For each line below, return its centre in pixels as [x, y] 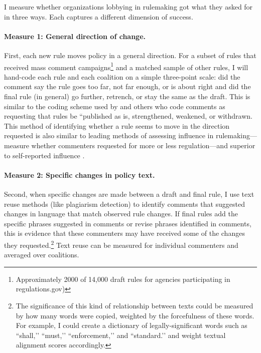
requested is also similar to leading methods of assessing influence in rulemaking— [131, 135]
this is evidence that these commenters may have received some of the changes [124, 233]
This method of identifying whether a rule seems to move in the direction [117, 125]
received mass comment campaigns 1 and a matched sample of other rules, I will [126, 66]
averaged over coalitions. [42, 255]
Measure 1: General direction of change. [75, 36]
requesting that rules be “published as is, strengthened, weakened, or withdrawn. [128, 116]
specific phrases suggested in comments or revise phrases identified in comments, [128, 223]
